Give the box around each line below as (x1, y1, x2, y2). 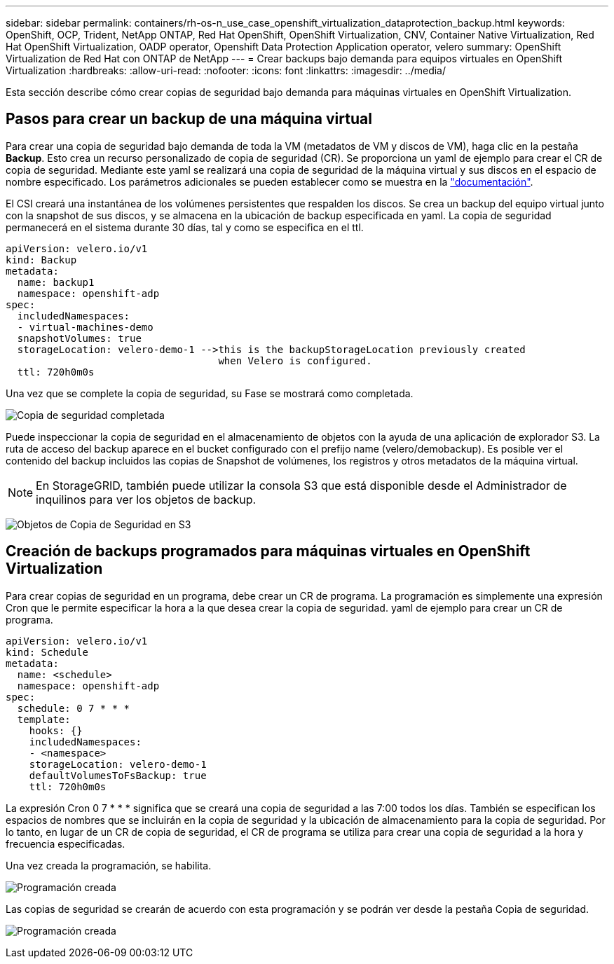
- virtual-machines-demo (17, 321, 153, 333)
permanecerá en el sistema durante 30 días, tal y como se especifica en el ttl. (6, 221, 364, 233)
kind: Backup (6, 254, 77, 266)
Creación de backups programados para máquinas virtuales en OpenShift (6, 542, 531, 560)
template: (17, 713, 71, 725)
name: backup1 (17, 276, 95, 288)
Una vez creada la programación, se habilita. (6, 859, 212, 872)
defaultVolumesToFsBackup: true (29, 769, 207, 781)
